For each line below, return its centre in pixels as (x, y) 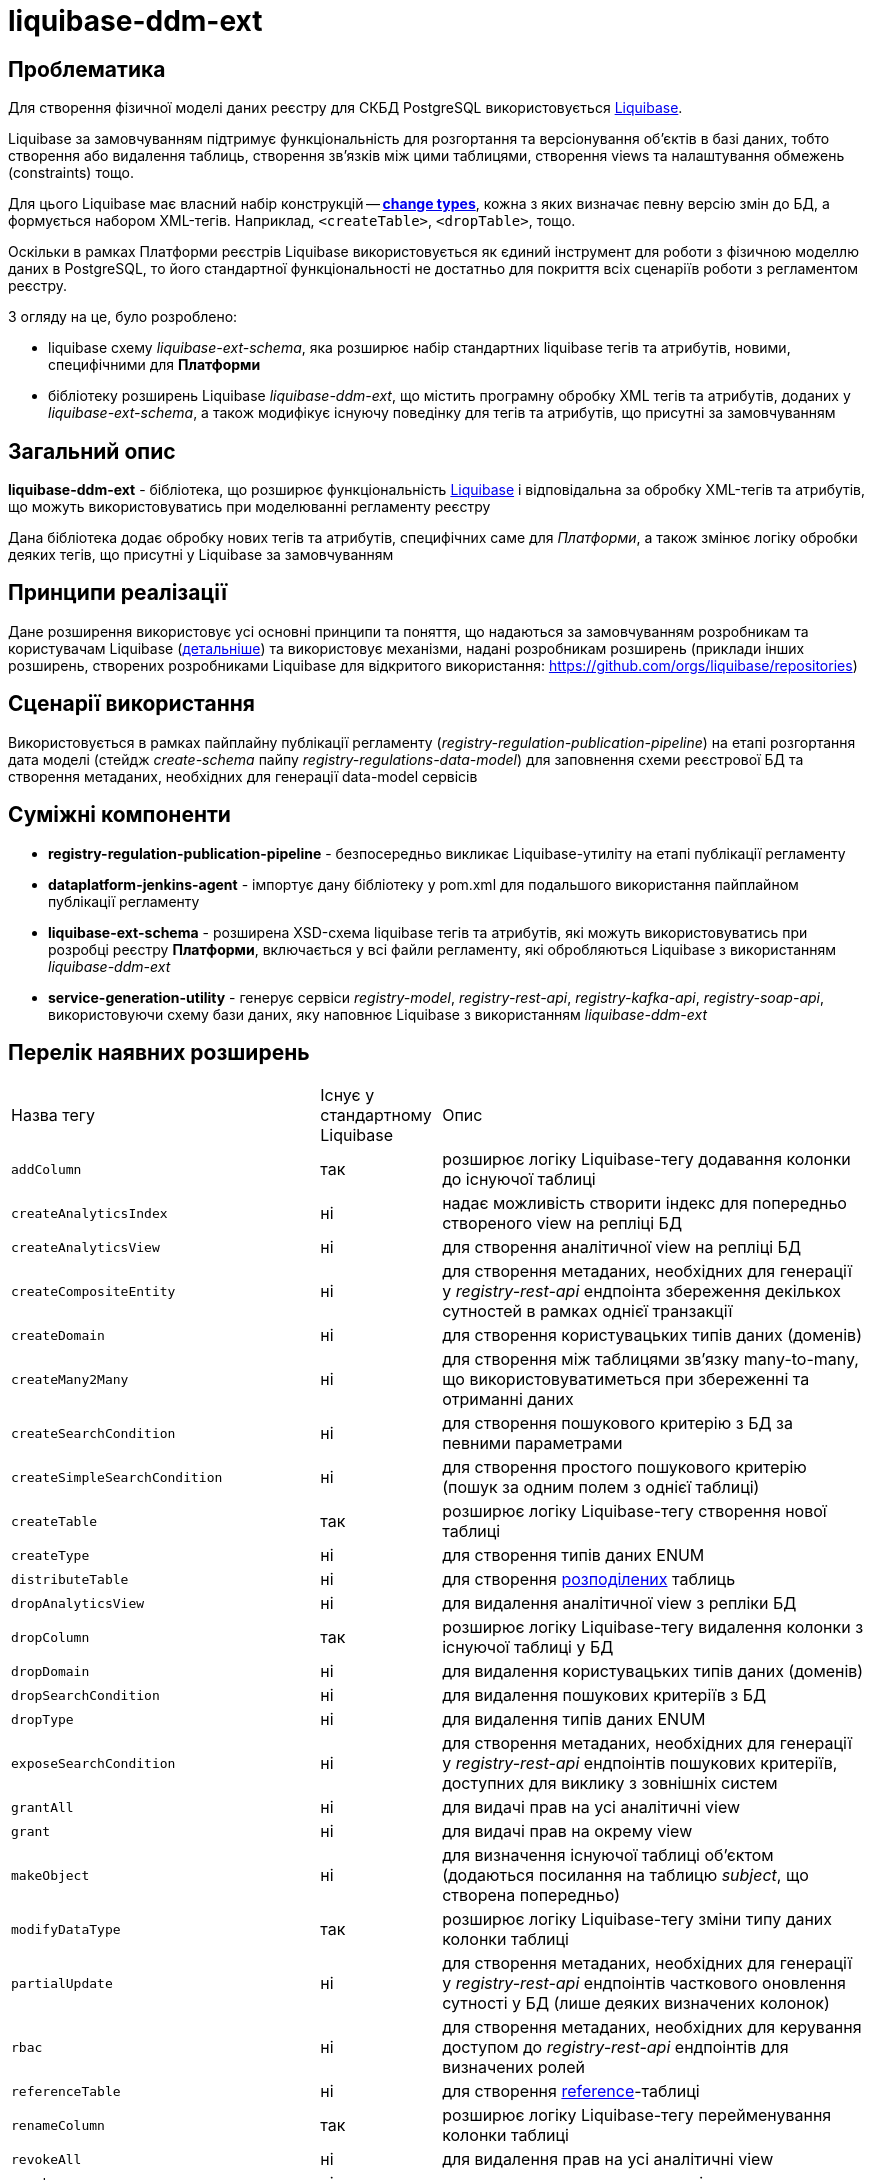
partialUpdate (62, 1983)
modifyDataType (66, 1929)
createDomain (58, 1335)
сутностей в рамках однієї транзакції (587, 1311)
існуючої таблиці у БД (528, 1647)
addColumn (46, 1169)
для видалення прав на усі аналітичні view (608, 2159)
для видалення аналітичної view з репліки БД (619, 1603)
